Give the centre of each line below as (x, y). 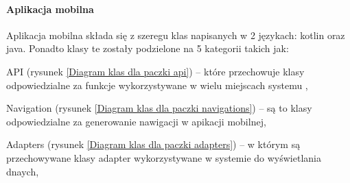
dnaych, (23, 171)
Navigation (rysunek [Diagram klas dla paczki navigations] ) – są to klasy (159, 108)
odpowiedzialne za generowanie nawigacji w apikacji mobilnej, (136, 121)
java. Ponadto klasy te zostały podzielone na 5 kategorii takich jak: (148, 48)
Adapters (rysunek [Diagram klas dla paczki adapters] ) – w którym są (153, 144)
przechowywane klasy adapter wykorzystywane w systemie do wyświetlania (164, 157)
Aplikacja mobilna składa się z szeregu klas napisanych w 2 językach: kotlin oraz (176, 35)
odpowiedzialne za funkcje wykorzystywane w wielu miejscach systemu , (157, 85)
